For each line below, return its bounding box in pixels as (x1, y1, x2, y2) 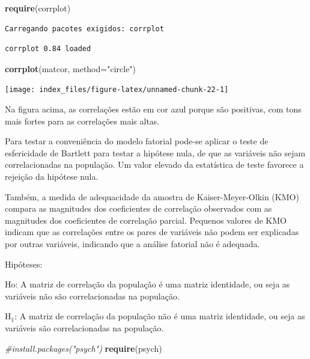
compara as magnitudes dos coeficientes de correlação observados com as (5, 202, 272, 215)
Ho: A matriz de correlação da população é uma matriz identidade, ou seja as (5, 278, 290, 290)
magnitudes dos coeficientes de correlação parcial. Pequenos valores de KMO (5, 213, 287, 226)
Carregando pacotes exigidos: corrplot (5, 24, 164, 33)
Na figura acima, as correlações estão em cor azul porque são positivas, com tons (5, 103, 302, 115)
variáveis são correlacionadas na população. (5, 321, 164, 334)
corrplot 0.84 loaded (5, 44, 91, 54)
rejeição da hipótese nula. (5, 170, 99, 182)
